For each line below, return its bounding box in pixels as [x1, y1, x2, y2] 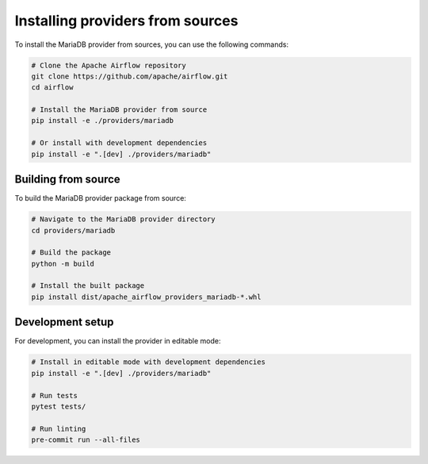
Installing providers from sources [14, 12, 239, 29]
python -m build [31, 259, 95, 268]
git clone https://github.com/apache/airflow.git [31, 71, 228, 81]
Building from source [14, 173, 120, 186]
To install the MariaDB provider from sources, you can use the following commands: [14, 40, 289, 49]
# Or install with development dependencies [31, 139, 208, 148]
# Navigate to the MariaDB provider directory [31, 215, 216, 224]
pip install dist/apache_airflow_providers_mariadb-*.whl [31, 292, 262, 301]
